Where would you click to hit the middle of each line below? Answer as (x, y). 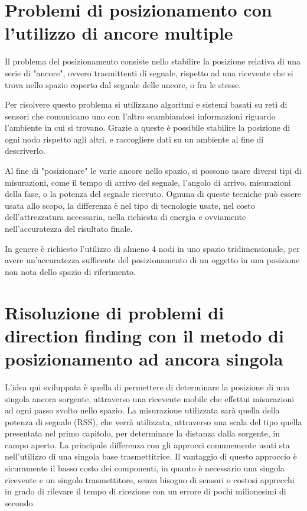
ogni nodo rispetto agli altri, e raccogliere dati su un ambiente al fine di (134, 139)
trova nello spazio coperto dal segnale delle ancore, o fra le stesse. (123, 84)
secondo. (20, 502)
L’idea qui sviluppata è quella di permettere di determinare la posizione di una (147, 387)
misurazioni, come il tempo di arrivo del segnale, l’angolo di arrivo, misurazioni (148, 182)
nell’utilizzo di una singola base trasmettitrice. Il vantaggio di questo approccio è (151, 456)
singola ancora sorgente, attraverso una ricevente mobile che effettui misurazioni (150, 398)
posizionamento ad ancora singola (144, 358)
